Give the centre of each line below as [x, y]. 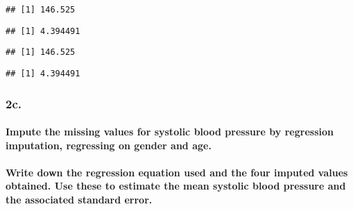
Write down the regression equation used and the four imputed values [177, 172]
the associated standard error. [79, 200]
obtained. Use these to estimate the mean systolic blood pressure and [176, 186]
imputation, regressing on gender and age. [109, 145]
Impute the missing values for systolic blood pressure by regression [170, 132]
